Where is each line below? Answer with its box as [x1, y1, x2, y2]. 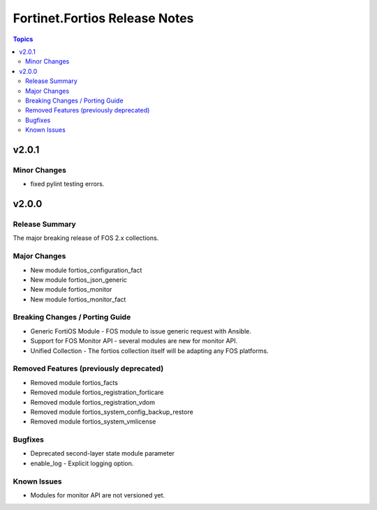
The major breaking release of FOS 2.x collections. [13, 234, 159, 242]
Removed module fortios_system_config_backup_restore [30, 407, 193, 416]
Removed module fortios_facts [30, 378, 119, 387]
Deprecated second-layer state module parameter [30, 449, 175, 458]
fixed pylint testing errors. [30, 180, 105, 188]
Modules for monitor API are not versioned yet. [30, 490, 165, 499]
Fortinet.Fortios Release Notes [13, 10, 194, 26]
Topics [13, 35, 34, 43]
